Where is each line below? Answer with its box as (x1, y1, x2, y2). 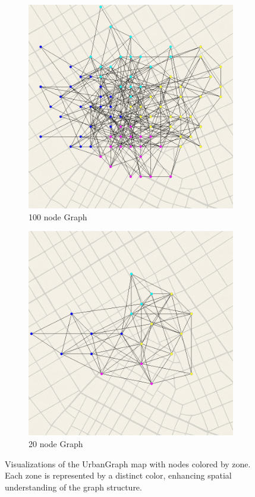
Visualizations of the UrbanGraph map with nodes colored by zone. (5, 457, 251, 470)
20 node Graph (29, 437, 83, 449)
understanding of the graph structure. (5, 480, 142, 493)
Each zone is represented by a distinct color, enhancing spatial (5, 469, 232, 482)
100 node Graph (29, 210, 87, 223)
